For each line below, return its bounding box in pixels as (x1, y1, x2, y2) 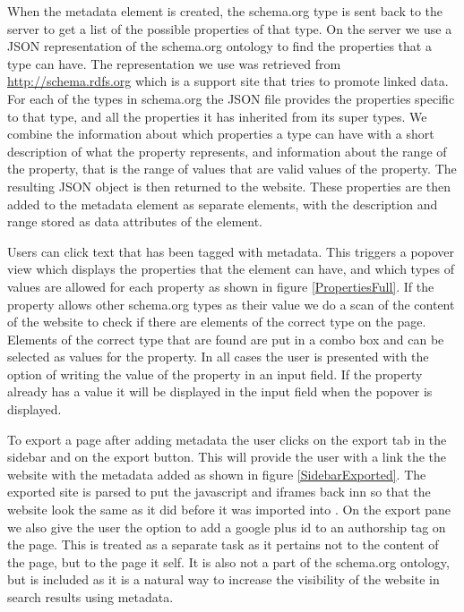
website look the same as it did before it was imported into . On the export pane (7, 500, 451, 519)
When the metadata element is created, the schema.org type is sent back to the (7, 2, 443, 20)
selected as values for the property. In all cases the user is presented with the (7, 347, 429, 366)
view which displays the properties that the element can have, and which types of (7, 259, 454, 278)
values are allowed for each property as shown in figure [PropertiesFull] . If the (7, 276, 434, 295)
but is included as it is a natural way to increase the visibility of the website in (7, 570, 440, 589)
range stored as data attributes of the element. (7, 212, 262, 231)
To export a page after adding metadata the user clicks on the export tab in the (7, 429, 447, 448)
